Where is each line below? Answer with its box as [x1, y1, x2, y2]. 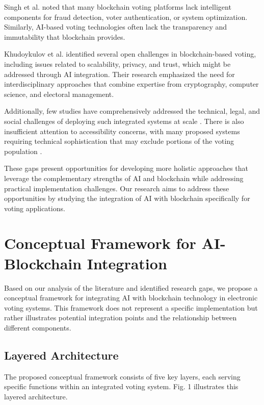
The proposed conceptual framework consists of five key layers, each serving [4, 371, 241, 382]
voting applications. [4, 202, 65, 213]
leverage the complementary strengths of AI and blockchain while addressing [4, 172, 244, 183]
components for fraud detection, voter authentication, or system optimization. [4, 11, 248, 22]
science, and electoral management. [4, 88, 114, 99]
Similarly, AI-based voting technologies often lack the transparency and [4, 21, 227, 32]
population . [4, 145, 42, 156]
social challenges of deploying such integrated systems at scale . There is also [4, 115, 244, 126]
